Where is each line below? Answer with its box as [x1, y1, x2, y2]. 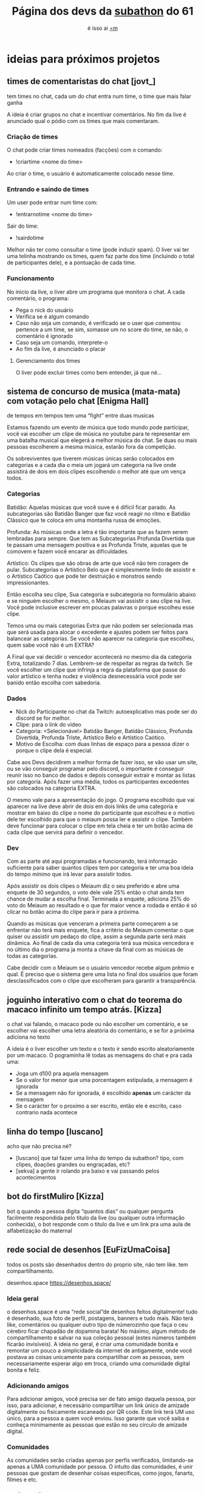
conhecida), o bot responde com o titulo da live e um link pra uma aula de [7, 1220, 191, 1228]
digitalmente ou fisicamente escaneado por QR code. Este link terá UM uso [7, 1408, 195, 1416]
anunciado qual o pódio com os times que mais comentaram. [7, 117, 160, 124]
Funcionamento [7, 274, 54, 283]
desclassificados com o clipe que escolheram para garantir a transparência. [7, 977, 197, 985]
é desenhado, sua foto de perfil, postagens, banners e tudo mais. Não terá [7, 1314, 194, 1322]
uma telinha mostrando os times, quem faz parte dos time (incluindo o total [7, 253, 195, 260]
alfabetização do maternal [7, 1227, 72, 1234]
